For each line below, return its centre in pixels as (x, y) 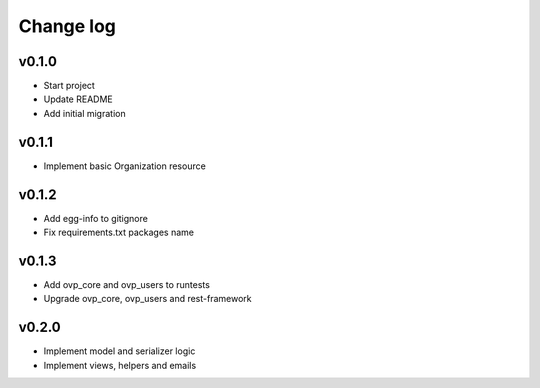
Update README (78, 99)
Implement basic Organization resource (125, 166)
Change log (67, 26)
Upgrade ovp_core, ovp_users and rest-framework (147, 299)
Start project (69, 86)
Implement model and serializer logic (119, 351)
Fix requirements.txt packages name (119, 232)
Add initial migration (84, 113)
